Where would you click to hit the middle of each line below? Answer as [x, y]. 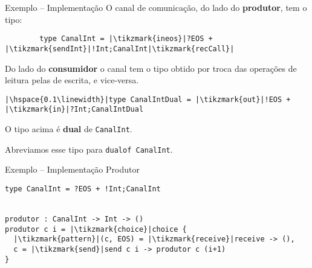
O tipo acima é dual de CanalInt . [69, 129]
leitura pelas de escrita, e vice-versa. [72, 80]
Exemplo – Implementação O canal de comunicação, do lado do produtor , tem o [156, 7]
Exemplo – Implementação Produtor [72, 169]
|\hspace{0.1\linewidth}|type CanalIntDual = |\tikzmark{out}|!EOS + [148, 99]
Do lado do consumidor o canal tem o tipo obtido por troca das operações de [151, 68]
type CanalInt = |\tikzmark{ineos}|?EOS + [126, 39]
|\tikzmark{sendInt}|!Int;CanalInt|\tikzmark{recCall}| [120, 49]
